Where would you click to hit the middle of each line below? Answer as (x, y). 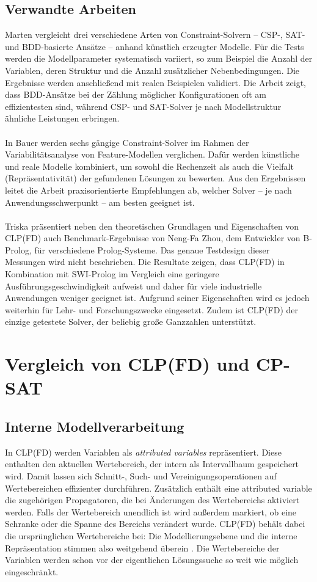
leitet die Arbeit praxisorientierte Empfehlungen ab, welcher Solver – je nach (148, 190)
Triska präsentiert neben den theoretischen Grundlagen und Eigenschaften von (152, 226)
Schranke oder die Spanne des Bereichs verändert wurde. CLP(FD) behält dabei (155, 524)
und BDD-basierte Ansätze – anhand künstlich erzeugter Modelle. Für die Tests (155, 46)
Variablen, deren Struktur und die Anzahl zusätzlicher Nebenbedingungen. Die (152, 70)
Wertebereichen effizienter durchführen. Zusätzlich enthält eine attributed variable (158, 488)
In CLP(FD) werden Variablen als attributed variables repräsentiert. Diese (143, 452)
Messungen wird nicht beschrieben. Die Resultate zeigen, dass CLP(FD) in (145, 262)
